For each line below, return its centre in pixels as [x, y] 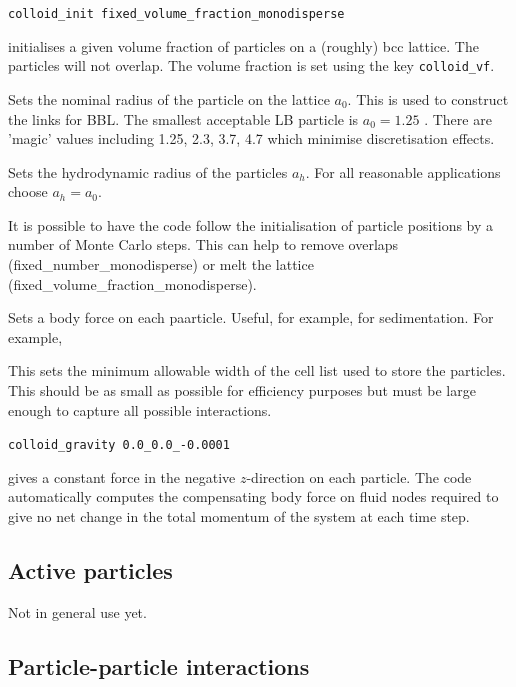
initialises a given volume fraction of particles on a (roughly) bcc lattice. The [243, 45]
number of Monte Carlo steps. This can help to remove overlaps [203, 244]
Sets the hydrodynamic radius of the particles [148, 171]
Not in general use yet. [77, 611]
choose [28, 191]
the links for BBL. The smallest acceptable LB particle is [183, 118]
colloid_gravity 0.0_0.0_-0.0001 [119, 445]
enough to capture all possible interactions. [140, 409]
